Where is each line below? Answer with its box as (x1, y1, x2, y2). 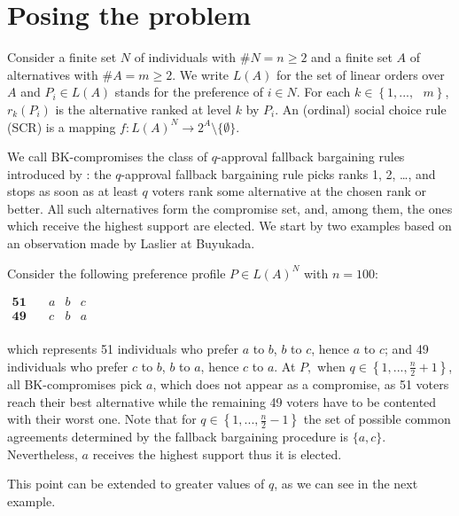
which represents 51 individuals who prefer (7, 340, 238, 358)
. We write (172, 65, 229, 83)
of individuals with (134, 48, 237, 66)
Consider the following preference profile (7, 263, 226, 282)
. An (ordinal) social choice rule (275, 99, 447, 118)
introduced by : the (7, 164, 112, 183)
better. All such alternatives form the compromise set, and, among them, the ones (7, 199, 453, 217)
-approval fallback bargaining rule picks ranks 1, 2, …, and (121, 164, 436, 183)
